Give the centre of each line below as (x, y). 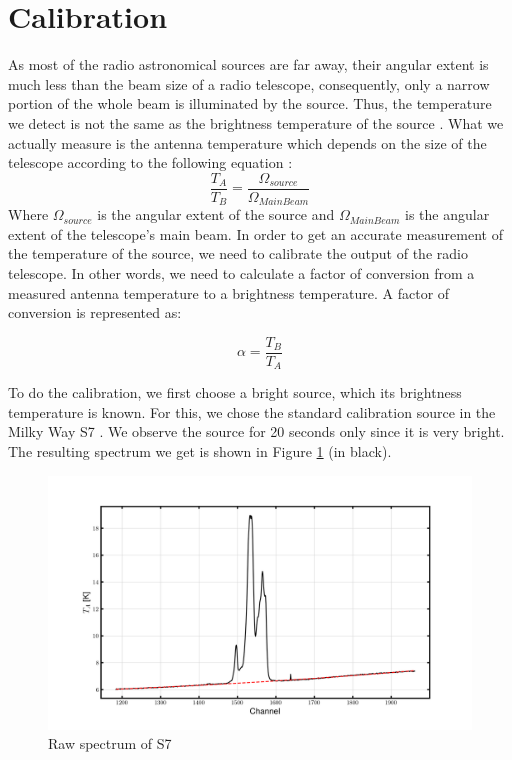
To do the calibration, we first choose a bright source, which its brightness (235, 392)
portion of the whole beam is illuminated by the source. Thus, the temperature (250, 103)
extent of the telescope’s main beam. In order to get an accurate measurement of (255, 233)
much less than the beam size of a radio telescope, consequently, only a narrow (249, 83)
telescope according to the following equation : (150, 162)
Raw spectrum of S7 (110, 743)
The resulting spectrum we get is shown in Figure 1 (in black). (200, 451)
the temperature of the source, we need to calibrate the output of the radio (238, 253)
